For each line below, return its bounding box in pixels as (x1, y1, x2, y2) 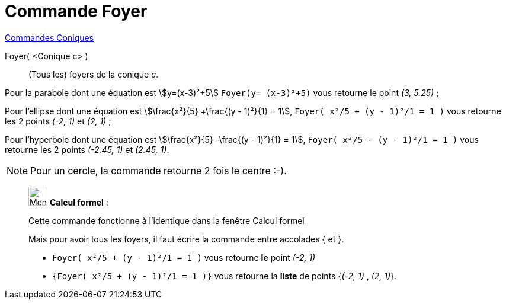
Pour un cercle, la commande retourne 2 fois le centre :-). (30, 164, 287, 177)
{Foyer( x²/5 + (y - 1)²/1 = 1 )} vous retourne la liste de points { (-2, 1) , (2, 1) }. (52, 270, 397, 281)
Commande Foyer (5, 1, 148, 21)
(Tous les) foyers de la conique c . (28, 69, 159, 79)
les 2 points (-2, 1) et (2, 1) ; (5, 116, 111, 126)
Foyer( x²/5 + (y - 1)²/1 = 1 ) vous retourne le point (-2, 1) (52, 252, 316, 263)
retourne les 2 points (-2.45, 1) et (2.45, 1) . (5, 144, 169, 155)
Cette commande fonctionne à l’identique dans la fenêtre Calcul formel (28, 215, 305, 226)
